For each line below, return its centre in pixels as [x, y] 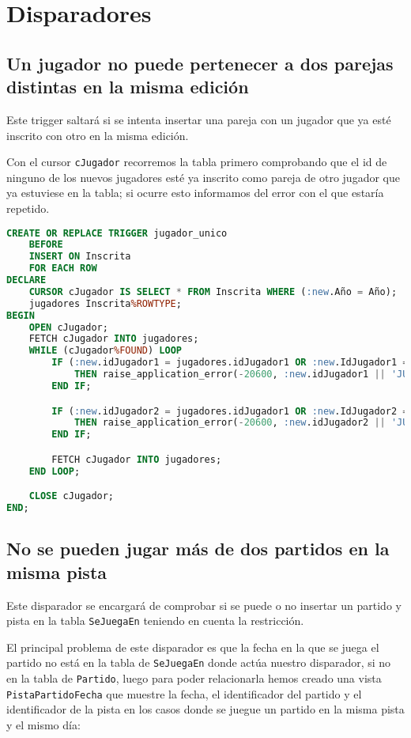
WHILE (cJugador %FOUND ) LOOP [105, 351]
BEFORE [46, 245]
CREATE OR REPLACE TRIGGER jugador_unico [117, 233]
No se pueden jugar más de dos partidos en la [198, 549]
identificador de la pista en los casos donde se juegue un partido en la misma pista [205, 709]
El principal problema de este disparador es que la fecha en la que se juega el [193, 647]
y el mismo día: [43, 724]
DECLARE [26, 280]
